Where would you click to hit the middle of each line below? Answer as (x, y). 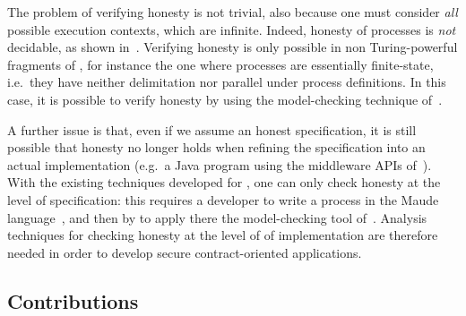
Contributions (73, 300)
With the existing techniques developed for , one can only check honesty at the (224, 182)
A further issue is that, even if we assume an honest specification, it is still (212, 129)
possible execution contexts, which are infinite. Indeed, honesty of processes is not (232, 29)
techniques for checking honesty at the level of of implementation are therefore (223, 235)
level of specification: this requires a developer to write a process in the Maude (223, 199)
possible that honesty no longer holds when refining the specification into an (216, 147)
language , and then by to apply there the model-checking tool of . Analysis (217, 217)
